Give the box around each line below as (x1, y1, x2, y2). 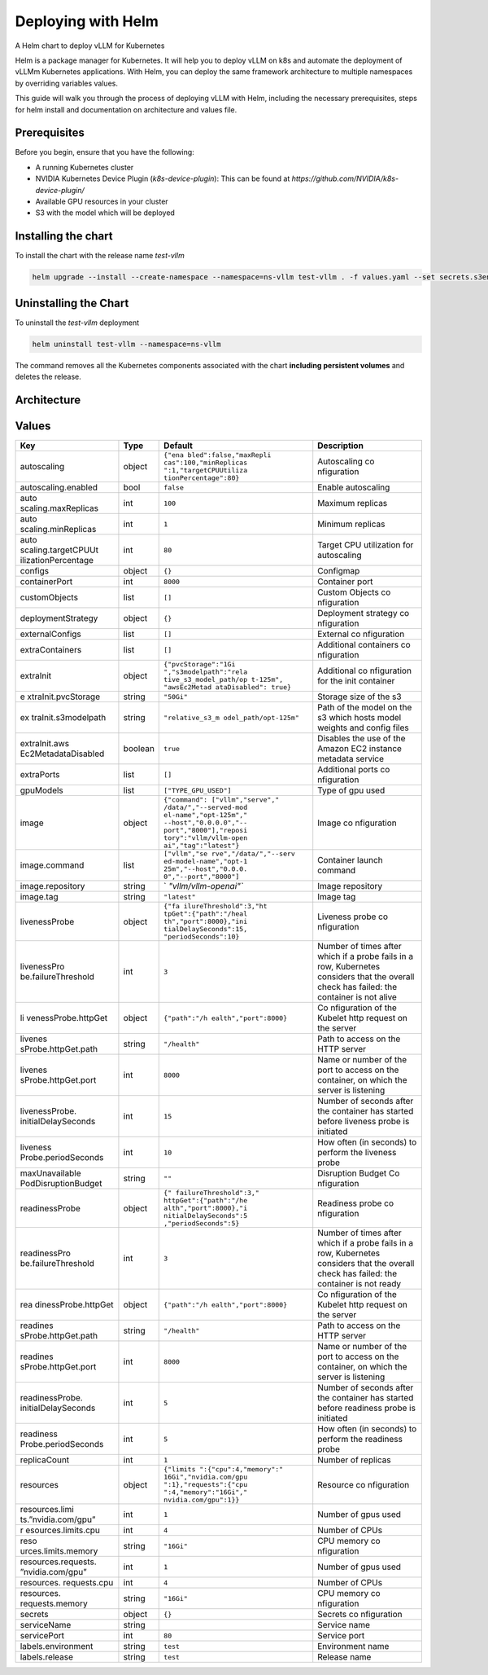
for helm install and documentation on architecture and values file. (15, 104, 237, 114)
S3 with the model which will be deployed (35, 208, 175, 218)
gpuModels (20, 785, 64, 796)
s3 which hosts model (317, 712, 402, 723)
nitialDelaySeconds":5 (163, 1211, 248, 1220)
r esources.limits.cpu (20, 1524, 101, 1536)
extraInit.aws (20, 738, 69, 750)
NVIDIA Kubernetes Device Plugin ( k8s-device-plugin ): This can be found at (35, 174, 290, 183)
